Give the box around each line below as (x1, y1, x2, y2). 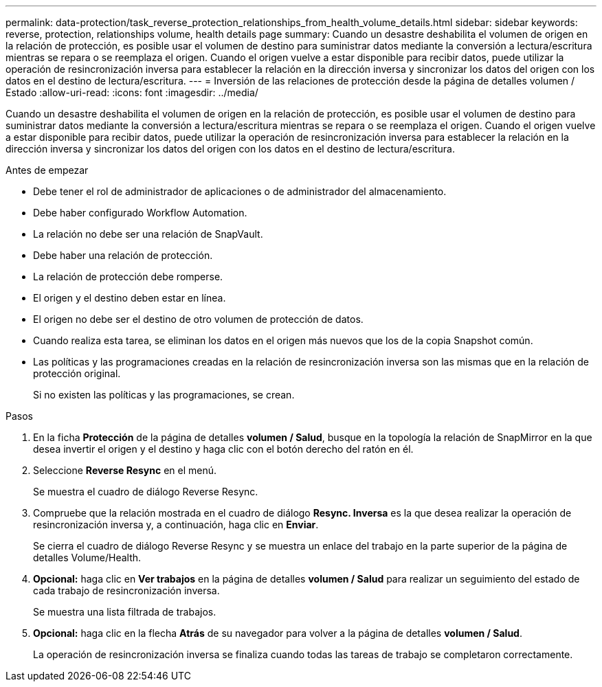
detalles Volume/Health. (33, 552, 142, 563)
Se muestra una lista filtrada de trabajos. (33, 606, 216, 618)
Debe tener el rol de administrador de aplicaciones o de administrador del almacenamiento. (33, 185, 447, 197)
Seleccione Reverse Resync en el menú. (33, 464, 217, 476)
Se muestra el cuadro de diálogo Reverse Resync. (33, 486, 258, 497)
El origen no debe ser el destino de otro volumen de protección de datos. (33, 313, 364, 325)
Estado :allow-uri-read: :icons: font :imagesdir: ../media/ (5, 87, 258, 98)
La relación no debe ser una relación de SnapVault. (33, 228, 263, 240)
